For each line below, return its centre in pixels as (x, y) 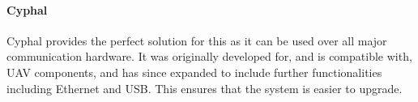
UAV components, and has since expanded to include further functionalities (194, 72)
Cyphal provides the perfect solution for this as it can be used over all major (197, 40)
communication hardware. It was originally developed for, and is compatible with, (209, 56)
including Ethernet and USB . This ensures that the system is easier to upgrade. (205, 88)
